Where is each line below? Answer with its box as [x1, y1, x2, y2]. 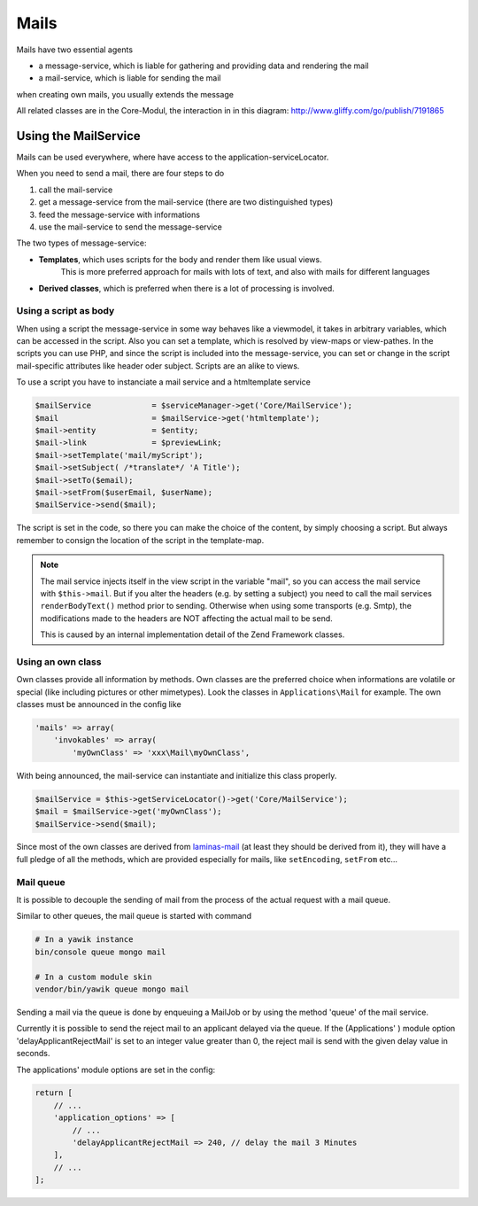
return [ [35, 1088, 73, 1098]
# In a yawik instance [35, 935, 134, 945]
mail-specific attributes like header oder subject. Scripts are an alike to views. [16, 360, 300, 371]
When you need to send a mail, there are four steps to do [16, 168, 225, 179]
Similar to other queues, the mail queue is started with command [16, 911, 252, 922]
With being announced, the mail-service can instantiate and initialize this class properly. [16, 770, 337, 781]
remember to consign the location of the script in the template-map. [16, 534, 265, 545]
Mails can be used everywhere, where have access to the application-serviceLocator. [16, 152, 329, 163]
